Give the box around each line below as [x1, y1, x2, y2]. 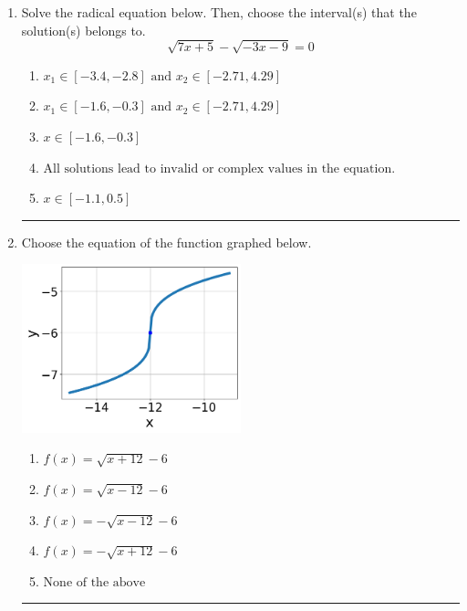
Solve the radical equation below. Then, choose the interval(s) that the [21, 3, 417, 21]
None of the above [43, 575, 146, 589]
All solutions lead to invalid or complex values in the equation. [43, 162, 396, 175]
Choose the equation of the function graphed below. [21, 232, 312, 251]
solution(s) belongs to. [21, 20, 146, 39]
